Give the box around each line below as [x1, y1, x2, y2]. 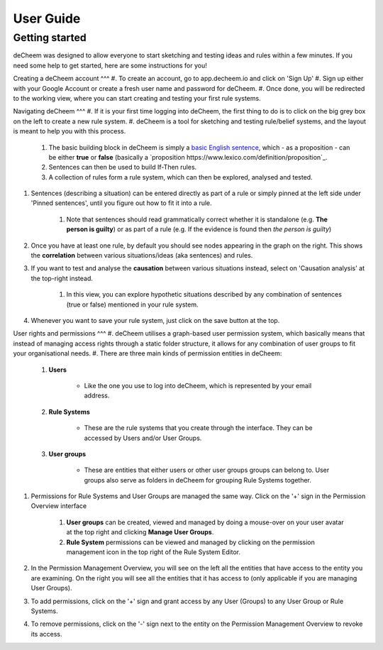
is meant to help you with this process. [13, 127, 126, 136]
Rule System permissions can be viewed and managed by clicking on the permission [66, 538, 315, 546]
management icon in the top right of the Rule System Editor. [66, 548, 241, 556]
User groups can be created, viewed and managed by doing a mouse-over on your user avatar [66, 518, 344, 527]
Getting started [13, 31, 87, 44]
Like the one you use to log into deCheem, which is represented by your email [84, 381, 312, 390]
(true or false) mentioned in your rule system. [66, 300, 199, 309]
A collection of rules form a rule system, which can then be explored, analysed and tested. [48, 172, 313, 181]
